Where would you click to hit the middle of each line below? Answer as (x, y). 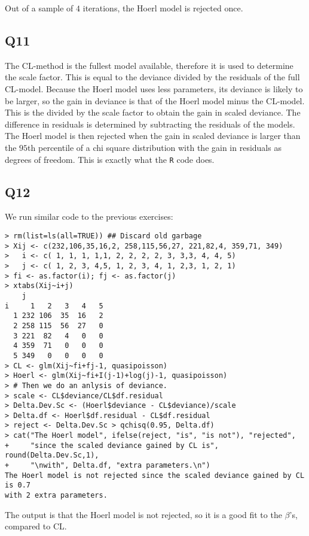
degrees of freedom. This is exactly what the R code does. (110, 159)
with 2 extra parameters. (56, 496)
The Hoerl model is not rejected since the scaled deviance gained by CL (155, 475)
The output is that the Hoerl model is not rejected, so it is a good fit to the (143, 514)
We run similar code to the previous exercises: (89, 216)
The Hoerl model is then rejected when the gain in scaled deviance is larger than (153, 136)
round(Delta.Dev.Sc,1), (52, 455)
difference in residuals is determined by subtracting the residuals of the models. (150, 124)
